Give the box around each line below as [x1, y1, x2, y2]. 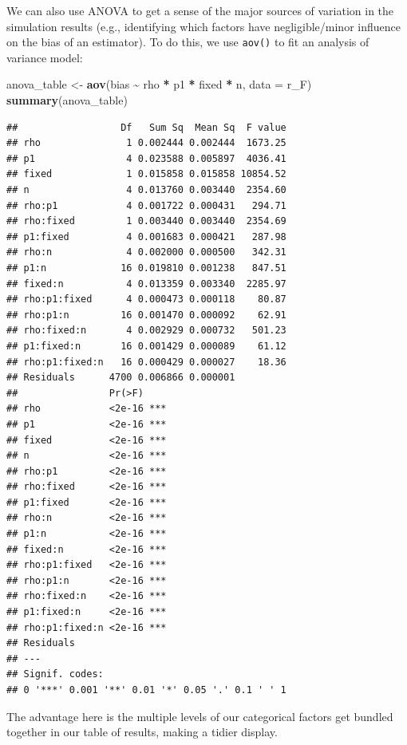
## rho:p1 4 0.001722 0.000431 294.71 [6, 199, 286, 211]
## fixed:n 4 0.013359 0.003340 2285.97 [6, 278, 286, 290]
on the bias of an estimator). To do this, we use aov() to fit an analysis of [6, 34, 369, 50]
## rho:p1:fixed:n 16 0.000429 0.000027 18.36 [6, 356, 286, 368]
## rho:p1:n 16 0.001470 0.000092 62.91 [6, 309, 286, 321]
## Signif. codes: [6, 668, 104, 680]
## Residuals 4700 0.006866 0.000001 [6, 372, 235, 384]
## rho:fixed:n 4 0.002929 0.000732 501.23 [6, 325, 286, 337]
